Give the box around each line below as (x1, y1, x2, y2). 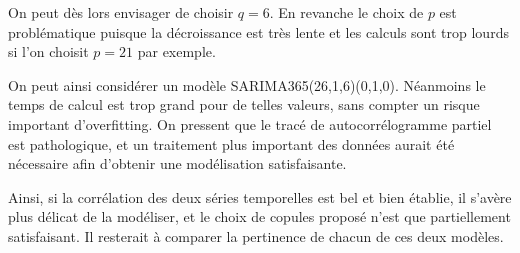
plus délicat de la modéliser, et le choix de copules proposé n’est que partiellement (8, 206, 511, 227)
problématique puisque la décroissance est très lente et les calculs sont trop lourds (8, 21, 509, 42)
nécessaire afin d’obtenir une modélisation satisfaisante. (8, 153, 347, 174)
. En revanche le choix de (269, 2, 424, 22)
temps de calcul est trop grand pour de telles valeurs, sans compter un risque (8, 94, 480, 115)
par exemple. (137, 41, 216, 62)
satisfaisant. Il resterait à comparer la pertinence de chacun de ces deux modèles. (8, 225, 504, 246)
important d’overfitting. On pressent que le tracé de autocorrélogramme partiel (8, 113, 492, 134)
